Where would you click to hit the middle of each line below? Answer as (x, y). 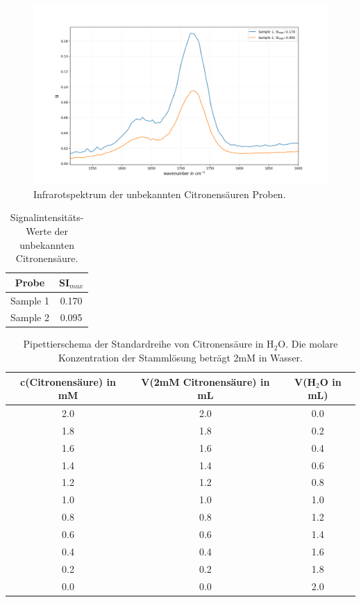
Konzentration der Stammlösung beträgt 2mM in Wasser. (180, 358)
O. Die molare (308, 344)
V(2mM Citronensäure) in (205, 381)
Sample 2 (30, 317)
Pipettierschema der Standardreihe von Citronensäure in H (149, 344)
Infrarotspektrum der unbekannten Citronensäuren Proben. (160, 194)
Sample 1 (30, 300)
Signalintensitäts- (47, 217)
